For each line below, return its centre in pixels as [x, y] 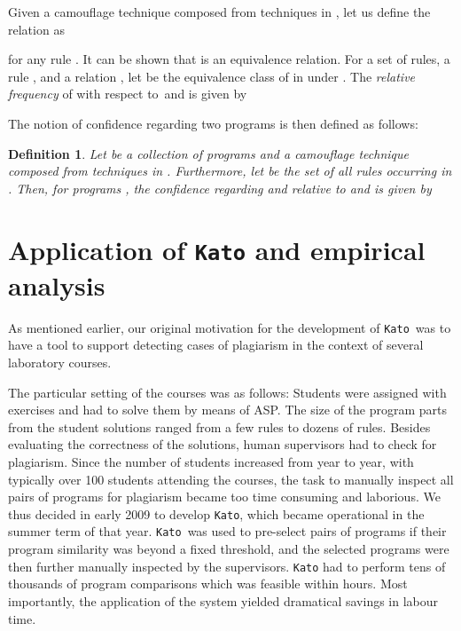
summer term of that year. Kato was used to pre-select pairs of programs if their [227, 531]
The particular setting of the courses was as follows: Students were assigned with [227, 392]
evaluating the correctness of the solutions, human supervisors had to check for [223, 444]
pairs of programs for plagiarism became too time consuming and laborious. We [224, 497]
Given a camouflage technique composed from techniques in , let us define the [219, 12]
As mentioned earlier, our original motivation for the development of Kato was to [230, 327]
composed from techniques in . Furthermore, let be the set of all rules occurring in [230, 171]
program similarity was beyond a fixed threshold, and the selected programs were [229, 549]
